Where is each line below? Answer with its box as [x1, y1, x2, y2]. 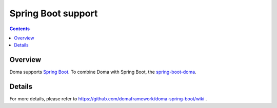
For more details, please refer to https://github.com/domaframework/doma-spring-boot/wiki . [9, 96, 207, 102]
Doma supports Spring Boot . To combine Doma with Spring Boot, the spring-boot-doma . [9, 69, 197, 75]
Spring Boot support [9, 8, 98, 19]
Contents [9, 26, 30, 32]
